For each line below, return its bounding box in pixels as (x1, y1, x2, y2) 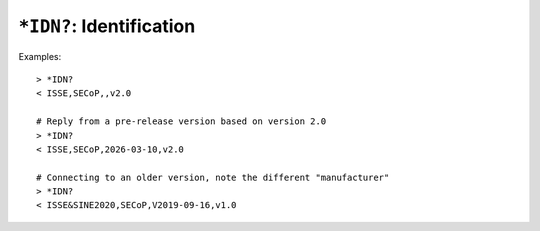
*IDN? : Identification (18, 15, 196, 37)
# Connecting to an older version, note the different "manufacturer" (36, 171, 390, 183)
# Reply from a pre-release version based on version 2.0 (36, 116, 327, 127)
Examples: (18, 50, 62, 62)
